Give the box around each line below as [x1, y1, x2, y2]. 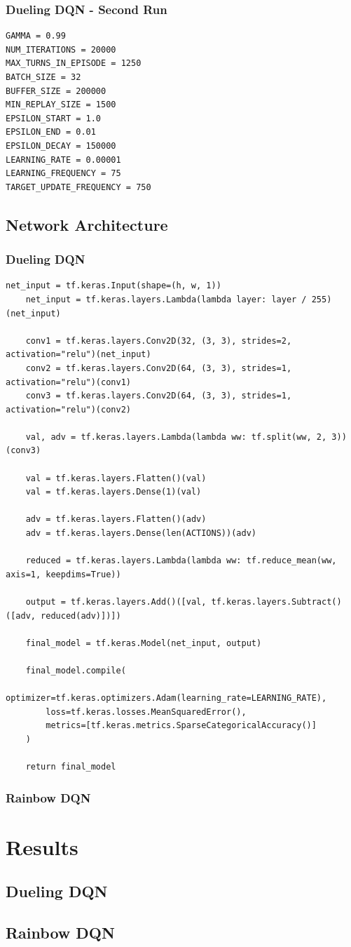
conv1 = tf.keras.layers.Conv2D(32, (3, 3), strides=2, [25, 335, 292, 346]
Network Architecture [6, 213, 168, 235]
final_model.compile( [25, 665, 126, 676]
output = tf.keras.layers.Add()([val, [25, 597, 207, 607]
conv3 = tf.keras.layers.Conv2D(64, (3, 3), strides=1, [25, 391, 292, 401]
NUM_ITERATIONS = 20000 [6, 44, 116, 55]
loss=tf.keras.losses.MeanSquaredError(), [46, 706, 247, 717]
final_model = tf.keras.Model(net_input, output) [25, 638, 262, 648]
